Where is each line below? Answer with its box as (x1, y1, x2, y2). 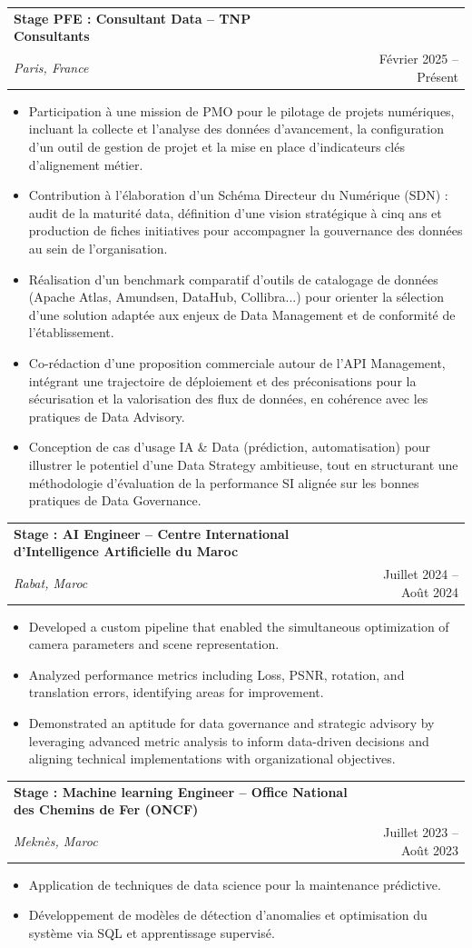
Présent (417, 66, 458, 85)
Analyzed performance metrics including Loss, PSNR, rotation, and (28, 664, 405, 684)
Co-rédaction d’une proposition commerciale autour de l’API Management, (28, 354, 446, 372)
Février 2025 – (379, 49, 458, 68)
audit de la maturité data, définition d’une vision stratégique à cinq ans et (28, 203, 442, 222)
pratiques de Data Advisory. (28, 406, 185, 425)
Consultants (14, 26, 90, 45)
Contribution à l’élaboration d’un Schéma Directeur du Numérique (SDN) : (28, 185, 448, 205)
